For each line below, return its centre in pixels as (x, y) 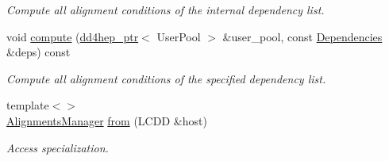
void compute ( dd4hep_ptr (73, 36)
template (28, 105)
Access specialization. (58, 147)
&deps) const (39, 52)
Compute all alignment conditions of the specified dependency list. (166, 78)
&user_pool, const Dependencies (302, 36)
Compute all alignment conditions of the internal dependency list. (166, 10)
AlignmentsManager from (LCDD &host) (107, 120)
